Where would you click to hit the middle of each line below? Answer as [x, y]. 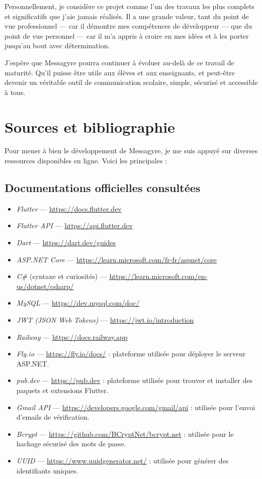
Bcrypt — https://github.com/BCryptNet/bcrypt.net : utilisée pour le [125, 434]
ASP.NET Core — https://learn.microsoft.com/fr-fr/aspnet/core [116, 259]
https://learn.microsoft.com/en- [158, 276]
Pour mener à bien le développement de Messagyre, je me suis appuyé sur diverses [131, 151]
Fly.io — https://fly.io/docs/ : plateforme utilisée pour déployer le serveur [131, 354]
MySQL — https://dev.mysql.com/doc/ [78, 303]
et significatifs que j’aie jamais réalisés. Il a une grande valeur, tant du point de [127, 16]
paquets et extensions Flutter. [62, 390]
